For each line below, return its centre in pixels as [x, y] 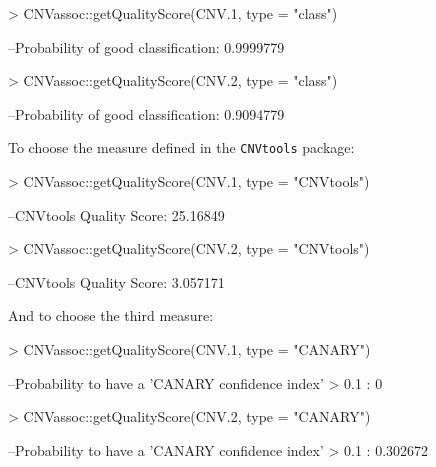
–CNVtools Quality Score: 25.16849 [116, 214]
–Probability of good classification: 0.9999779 [146, 46]
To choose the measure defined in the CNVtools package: [181, 147]
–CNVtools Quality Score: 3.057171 [116, 281]
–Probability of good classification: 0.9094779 [146, 113]
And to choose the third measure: [111, 315]
